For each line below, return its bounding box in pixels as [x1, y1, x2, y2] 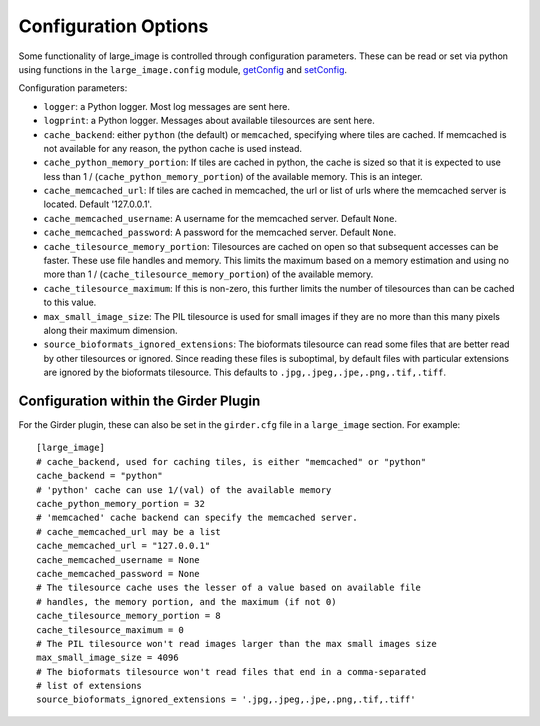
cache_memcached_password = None [36, 568, 200, 579]
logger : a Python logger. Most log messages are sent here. [43, 100, 290, 112]
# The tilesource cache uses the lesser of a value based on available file [36, 582, 422, 594]
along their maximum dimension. [43, 324, 179, 336]
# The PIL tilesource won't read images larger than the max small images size [36, 638, 437, 649]
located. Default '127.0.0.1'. [43, 198, 152, 210]
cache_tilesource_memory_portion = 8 [36, 610, 222, 622]
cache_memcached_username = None [36, 554, 200, 565]
